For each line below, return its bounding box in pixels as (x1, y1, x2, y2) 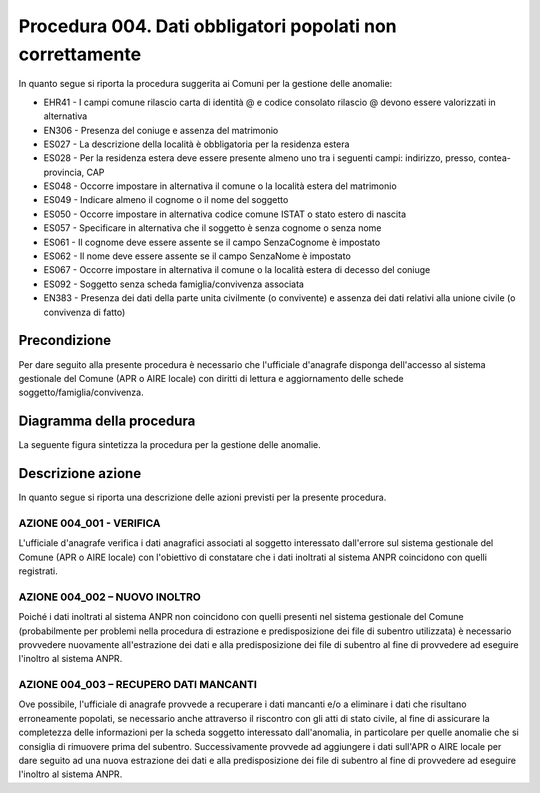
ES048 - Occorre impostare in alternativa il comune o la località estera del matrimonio (43, 180, 397, 192)
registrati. (18, 565, 59, 577)
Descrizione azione (18, 465, 142, 482)
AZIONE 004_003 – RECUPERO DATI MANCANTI (18, 678, 257, 692)
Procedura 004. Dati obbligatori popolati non (18, 15, 397, 37)
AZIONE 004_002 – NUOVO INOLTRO (18, 590, 202, 604)
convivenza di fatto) (43, 306, 126, 318)
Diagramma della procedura (18, 413, 196, 430)
